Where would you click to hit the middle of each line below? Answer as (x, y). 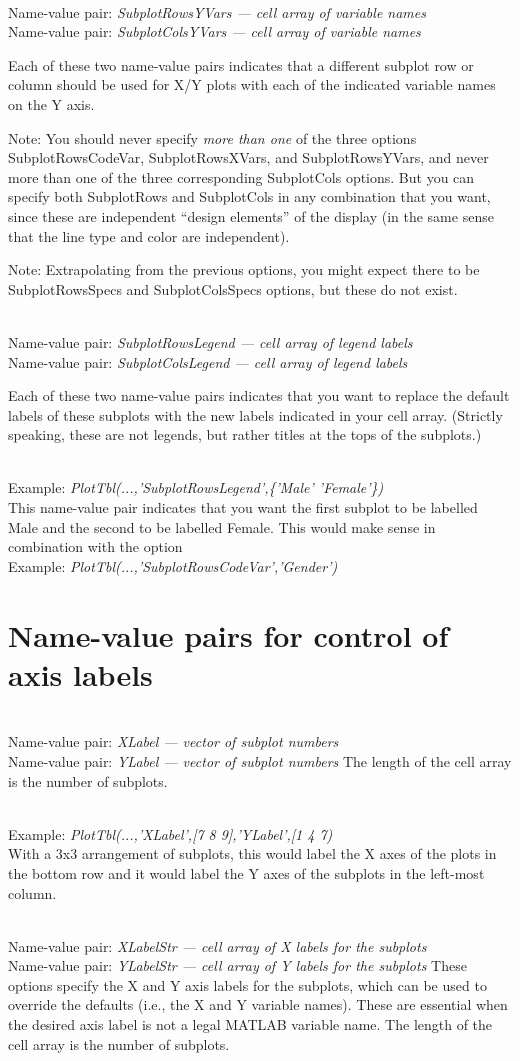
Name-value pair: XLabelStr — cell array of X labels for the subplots (217, 945)
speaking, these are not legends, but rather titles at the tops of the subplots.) (245, 434)
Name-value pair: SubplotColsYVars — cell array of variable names (214, 31)
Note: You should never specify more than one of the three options (212, 137)
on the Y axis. (51, 103)
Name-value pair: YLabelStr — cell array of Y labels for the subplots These (237, 965)
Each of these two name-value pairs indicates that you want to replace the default (259, 395)
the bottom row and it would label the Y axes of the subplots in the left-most (246, 872)
